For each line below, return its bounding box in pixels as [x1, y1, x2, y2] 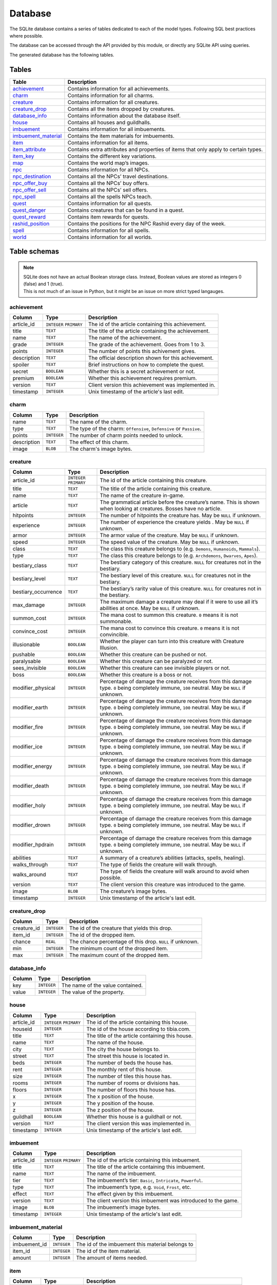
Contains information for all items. [67, 139, 149, 146]
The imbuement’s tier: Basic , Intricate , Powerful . [86, 1177, 203, 1184]
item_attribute [12, 145, 46, 153]
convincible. [100, 631, 129, 638]
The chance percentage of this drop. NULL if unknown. [69, 938, 199, 945]
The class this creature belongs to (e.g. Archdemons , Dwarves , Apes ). [100, 552, 258, 559]
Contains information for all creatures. [67, 98, 159, 105]
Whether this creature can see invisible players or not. [100, 665, 230, 672]
